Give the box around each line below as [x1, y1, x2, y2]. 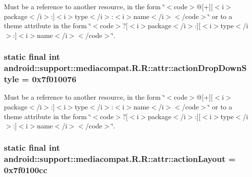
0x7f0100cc [4, 163, 47, 176]
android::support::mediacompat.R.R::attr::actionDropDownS [4, 62, 247, 74]
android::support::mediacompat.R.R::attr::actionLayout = [4, 152, 236, 164]
